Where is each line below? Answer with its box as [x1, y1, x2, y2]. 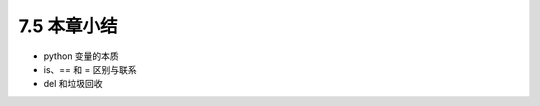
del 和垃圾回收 [43, 78, 104, 90]
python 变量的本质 [43, 50, 119, 62]
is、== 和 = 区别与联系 [43, 63, 137, 75]
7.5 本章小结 [18, 15, 119, 37]
